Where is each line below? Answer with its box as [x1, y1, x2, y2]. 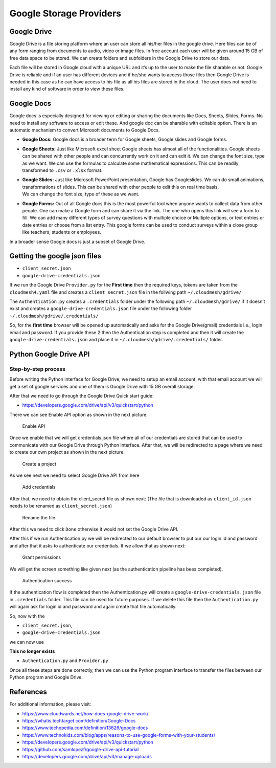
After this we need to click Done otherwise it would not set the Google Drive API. [9, 526, 179, 532]
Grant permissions [22, 554, 61, 560]
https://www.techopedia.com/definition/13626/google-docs [22, 725, 148, 731]
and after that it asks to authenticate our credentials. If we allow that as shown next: [9, 542, 186, 548]
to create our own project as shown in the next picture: [9, 449, 125, 455]
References [9, 688, 47, 696]
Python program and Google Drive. [9, 674, 83, 681]
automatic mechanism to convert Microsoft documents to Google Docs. [9, 127, 160, 133]
